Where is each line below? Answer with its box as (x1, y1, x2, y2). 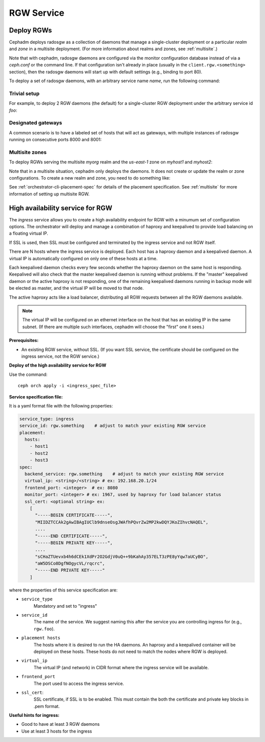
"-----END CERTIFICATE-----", (35, 533, 108, 539)
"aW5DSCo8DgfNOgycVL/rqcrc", (35, 561, 105, 566)
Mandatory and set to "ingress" (33, 603, 98, 609)
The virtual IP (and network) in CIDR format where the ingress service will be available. (33, 664, 209, 670)
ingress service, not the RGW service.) (21, 353, 100, 359)
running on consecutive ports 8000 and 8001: (9, 137, 102, 143)
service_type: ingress (19, 416, 74, 422)
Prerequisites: (9, 338, 39, 343)
